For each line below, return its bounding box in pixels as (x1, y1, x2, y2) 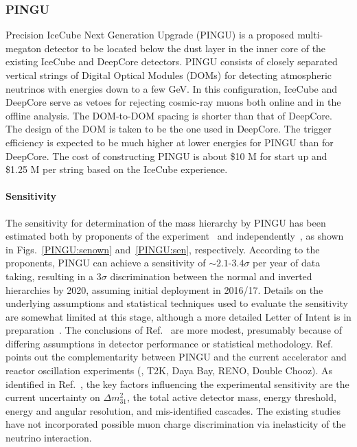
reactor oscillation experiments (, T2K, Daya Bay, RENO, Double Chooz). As (5, 363, 333, 378)
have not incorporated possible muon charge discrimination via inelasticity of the (5, 417, 346, 431)
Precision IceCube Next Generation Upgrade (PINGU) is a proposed (5, 27, 295, 42)
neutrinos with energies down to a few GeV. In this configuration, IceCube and (5, 81, 338, 95)
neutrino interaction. (5, 431, 92, 445)
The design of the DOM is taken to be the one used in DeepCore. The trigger (5, 122, 332, 136)
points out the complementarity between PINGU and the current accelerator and (5, 349, 347, 364)
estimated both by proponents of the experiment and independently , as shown (5, 229, 344, 243)
